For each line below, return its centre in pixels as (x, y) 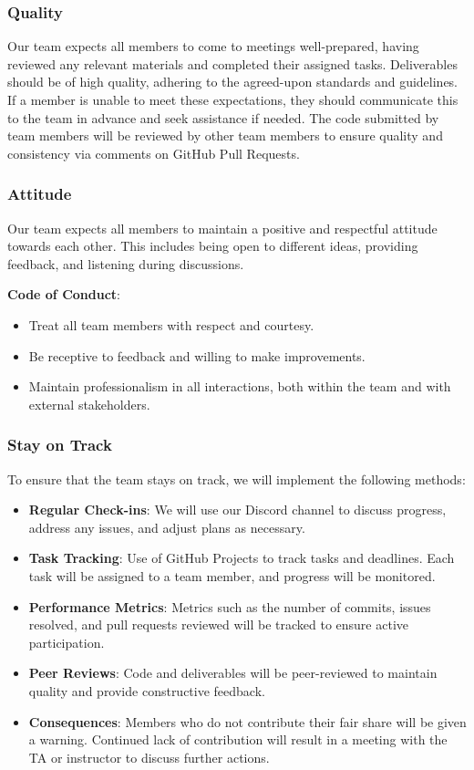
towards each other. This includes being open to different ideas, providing (213, 246)
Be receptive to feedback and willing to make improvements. (197, 355)
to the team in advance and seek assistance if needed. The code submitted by (223, 117)
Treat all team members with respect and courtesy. (171, 324)
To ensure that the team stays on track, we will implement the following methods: (237, 479)
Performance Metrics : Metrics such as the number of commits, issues (230, 606)
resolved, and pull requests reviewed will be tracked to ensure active (218, 624)
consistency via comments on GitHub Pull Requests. (154, 153)
